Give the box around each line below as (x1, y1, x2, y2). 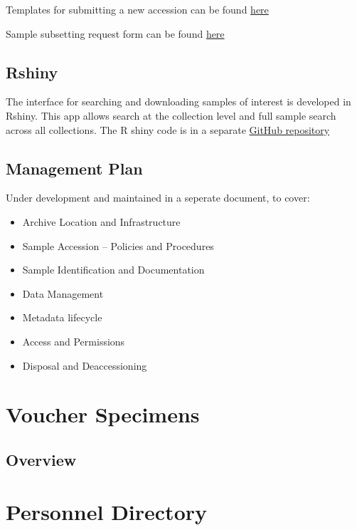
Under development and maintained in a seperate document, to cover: (6, 190, 310, 205)
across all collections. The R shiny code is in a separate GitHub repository (6, 122, 330, 137)
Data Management (22, 286, 104, 301)
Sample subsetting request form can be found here (6, 26, 225, 41)
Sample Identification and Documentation (22, 262, 205, 277)
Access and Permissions (22, 333, 125, 348)
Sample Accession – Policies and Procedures (22, 238, 214, 253)
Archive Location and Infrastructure (22, 214, 181, 229)
